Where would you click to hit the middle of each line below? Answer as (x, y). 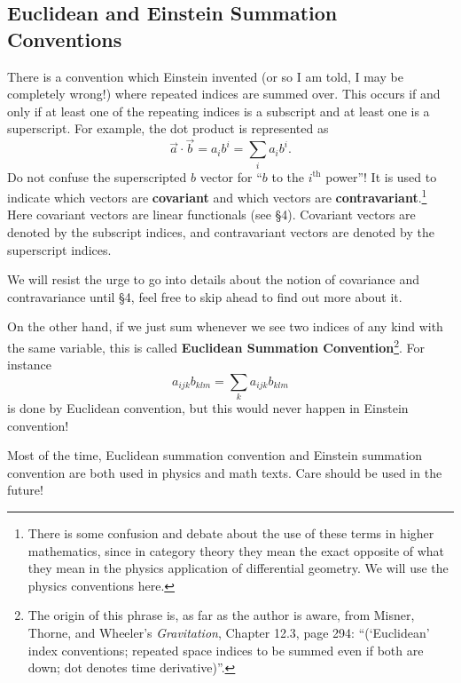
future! (25, 490)
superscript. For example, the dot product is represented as (168, 128)
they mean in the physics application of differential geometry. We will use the (238, 568)
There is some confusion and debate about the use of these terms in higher (231, 533)
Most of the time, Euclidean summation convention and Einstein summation (215, 455)
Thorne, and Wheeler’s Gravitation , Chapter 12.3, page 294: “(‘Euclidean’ (229, 633)
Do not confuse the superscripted (97, 176)
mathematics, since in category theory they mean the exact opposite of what (236, 550)
